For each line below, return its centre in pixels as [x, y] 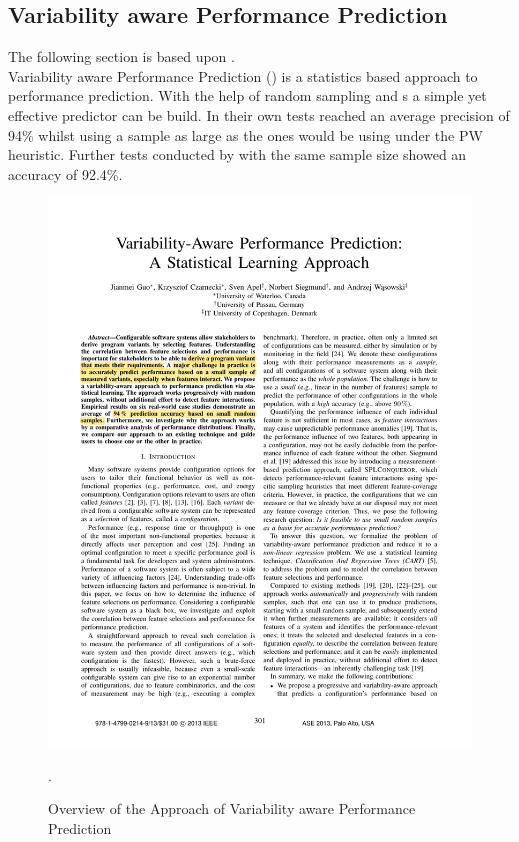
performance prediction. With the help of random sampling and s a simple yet [247, 95]
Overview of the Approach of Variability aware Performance [232, 808]
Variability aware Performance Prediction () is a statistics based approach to [243, 75]
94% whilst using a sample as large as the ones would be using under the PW [245, 134]
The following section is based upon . [121, 56]
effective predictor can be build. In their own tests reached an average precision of [259, 114]
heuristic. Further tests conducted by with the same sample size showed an [237, 154]
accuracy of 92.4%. [65, 173]
